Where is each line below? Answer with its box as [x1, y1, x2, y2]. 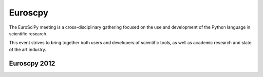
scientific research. [9, 31, 48, 36]
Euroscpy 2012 [9, 59, 56, 67]
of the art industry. [9, 46, 46, 52]
